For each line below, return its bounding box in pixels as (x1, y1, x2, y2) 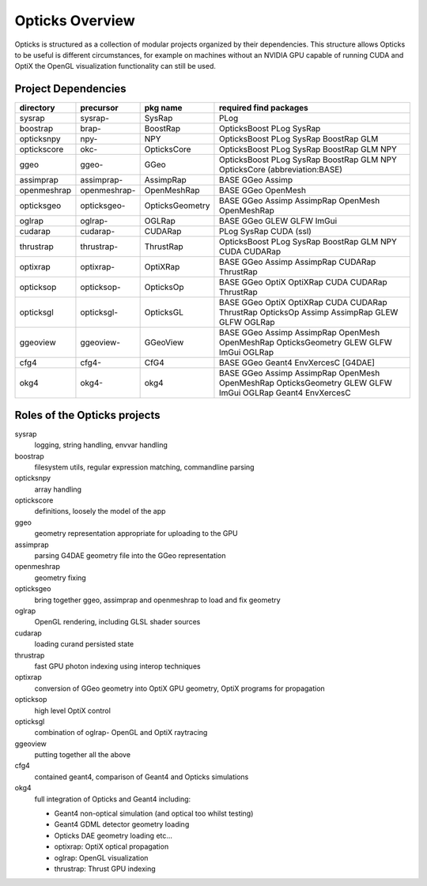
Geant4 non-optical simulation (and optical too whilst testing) (54, 809, 254, 818)
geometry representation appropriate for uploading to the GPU (34, 529, 238, 538)
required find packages (218, 103, 308, 114)
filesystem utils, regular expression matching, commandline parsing (34, 462, 255, 472)
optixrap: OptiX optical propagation (54, 842, 169, 851)
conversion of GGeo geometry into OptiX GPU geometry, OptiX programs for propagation (34, 684, 326, 693)
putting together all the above (34, 750, 130, 760)
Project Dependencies (14, 82, 127, 96)
